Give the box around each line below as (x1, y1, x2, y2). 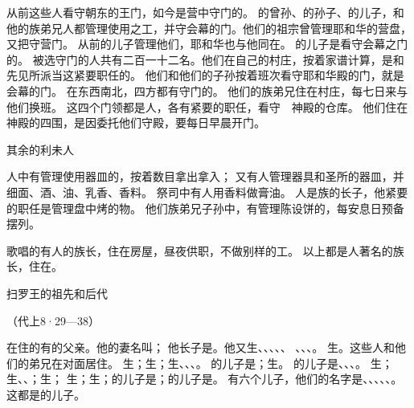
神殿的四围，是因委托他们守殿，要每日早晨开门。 (6, 114, 265, 131)
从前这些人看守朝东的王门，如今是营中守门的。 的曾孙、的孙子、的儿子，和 (6, 4, 404, 20)
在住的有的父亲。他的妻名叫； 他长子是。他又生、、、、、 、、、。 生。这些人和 (6, 339, 395, 356)
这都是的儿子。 (6, 386, 85, 402)
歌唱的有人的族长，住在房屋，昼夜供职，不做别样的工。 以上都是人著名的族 (6, 242, 404, 259)
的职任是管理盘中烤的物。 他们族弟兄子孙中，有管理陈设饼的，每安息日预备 (6, 199, 404, 216)
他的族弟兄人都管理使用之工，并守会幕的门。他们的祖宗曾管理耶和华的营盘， (6, 19, 412, 36)
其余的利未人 (6, 141, 74, 157)
